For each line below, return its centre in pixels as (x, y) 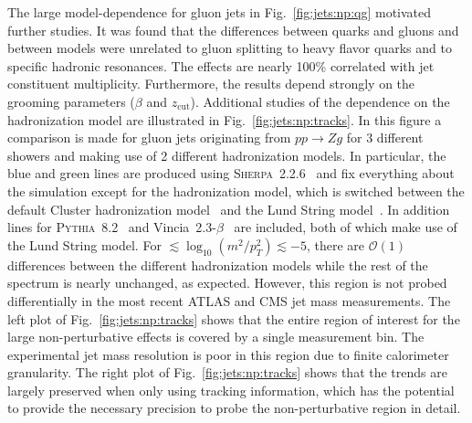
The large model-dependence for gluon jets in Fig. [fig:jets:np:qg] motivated (220, 12)
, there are (336, 244)
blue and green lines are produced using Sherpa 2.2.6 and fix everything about (231, 173)
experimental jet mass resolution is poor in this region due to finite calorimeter (228, 354)
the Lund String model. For (84, 244)
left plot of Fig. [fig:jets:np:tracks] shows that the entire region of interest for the (234, 318)
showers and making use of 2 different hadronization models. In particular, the (227, 155)
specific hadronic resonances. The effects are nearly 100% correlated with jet (221, 65)
